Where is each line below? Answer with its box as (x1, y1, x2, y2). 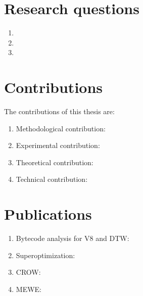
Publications (4, 204, 92, 224)
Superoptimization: (16, 250, 75, 260)
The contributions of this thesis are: (4, 106, 115, 117)
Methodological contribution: (16, 123, 106, 133)
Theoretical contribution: (16, 157, 93, 167)
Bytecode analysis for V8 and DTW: (16, 233, 129, 243)
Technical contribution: (16, 174, 88, 184)
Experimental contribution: (16, 140, 100, 151)
